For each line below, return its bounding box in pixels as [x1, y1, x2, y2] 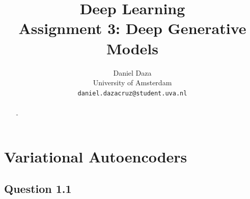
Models [106, 38, 158, 58]
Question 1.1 [4, 181, 72, 196]
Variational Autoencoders [4, 146, 187, 167]
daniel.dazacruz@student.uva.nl [77, 89, 187, 97]
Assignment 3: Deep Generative [18, 18, 246, 39]
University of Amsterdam [93, 77, 172, 88]
